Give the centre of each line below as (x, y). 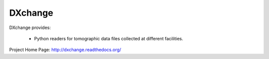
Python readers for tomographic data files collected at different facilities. (109, 38)
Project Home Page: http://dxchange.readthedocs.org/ (65, 50)
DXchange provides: (30, 28)
